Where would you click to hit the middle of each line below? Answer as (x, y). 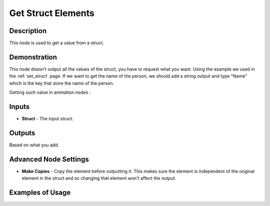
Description (28, 31)
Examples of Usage (40, 193)
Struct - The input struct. (47, 119)
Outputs (22, 133)
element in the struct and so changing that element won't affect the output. (99, 178)
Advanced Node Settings (49, 159)
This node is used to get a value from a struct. (57, 43)
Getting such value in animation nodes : (50, 92)
